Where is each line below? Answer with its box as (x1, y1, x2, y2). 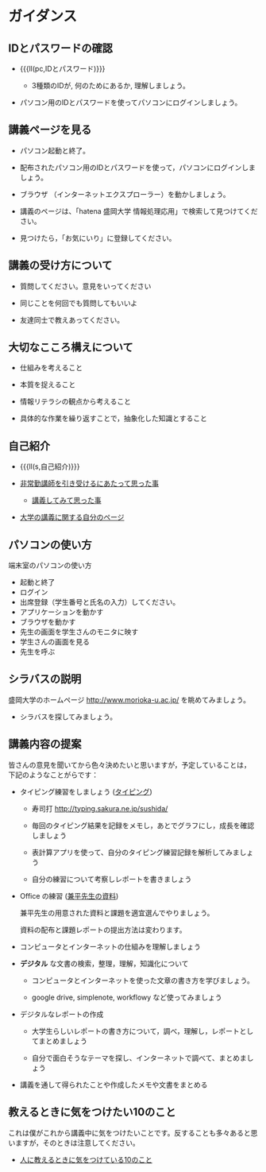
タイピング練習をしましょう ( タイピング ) (19, 787, 152, 796)
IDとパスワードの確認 (8, 41, 114, 55)
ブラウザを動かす (19, 617, 76, 627)
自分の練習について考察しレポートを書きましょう (31, 874, 192, 884)
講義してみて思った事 (31, 496, 102, 505)
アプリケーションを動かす (19, 607, 104, 617)
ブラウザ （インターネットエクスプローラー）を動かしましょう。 (19, 189, 230, 199)
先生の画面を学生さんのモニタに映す (19, 627, 139, 636)
